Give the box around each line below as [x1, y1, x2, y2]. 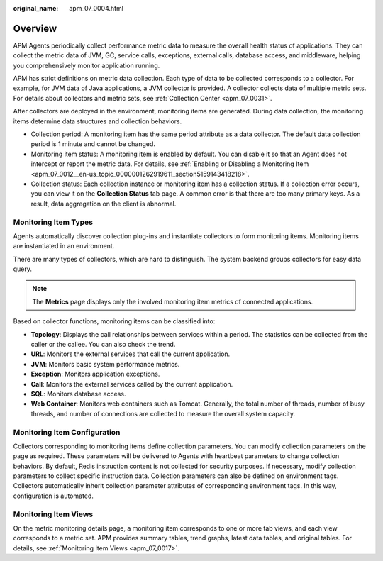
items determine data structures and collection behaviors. [13, 117, 182, 126]
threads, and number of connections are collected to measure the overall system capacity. [30, 409, 296, 418]
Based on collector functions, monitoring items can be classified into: [13, 317, 216, 326]
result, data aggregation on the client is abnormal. [30, 199, 177, 208]
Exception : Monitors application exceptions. [30, 370, 160, 379]
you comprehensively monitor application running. [13, 61, 160, 70]
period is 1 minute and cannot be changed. [30, 140, 156, 148]
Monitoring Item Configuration [13, 427, 121, 437]
